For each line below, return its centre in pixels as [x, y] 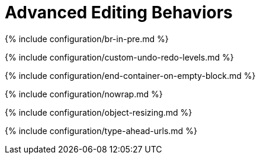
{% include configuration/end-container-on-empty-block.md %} [130, 75]
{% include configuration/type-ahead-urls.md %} [101, 131]
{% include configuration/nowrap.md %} [84, 94]
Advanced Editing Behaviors [119, 12]
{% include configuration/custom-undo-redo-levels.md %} [119, 57]
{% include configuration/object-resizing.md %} [99, 112]
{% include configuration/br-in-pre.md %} [87, 39]
